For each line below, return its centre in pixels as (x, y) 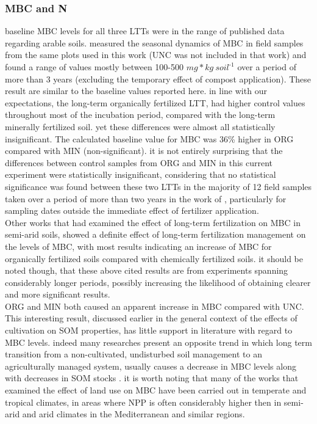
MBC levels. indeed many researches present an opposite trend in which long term (158, 342)
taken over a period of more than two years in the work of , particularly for (146, 198)
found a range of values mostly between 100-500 (94, 67)
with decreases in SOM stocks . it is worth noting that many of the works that (152, 378)
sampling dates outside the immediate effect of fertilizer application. (132, 210)
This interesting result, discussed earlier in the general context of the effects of (151, 318)
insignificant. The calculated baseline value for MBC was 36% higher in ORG (149, 138)
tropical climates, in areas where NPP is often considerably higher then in (143, 402)
